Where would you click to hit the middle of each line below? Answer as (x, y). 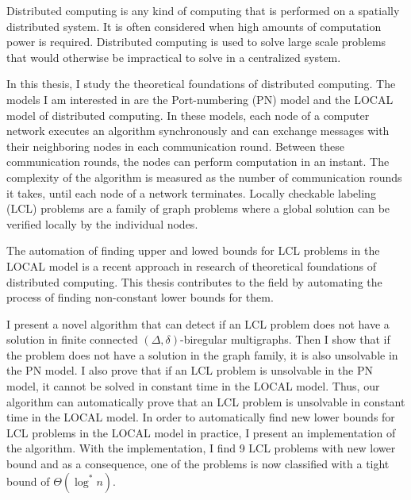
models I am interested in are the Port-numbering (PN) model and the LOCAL (200, 99)
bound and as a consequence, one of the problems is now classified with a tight (198, 464)
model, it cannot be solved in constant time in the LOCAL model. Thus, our (193, 386)
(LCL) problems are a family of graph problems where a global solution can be (198, 208)
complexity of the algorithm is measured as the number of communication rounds (204, 177)
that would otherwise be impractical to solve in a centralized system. (174, 57)
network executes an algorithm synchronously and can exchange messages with (198, 131)
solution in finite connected (72, 339)
